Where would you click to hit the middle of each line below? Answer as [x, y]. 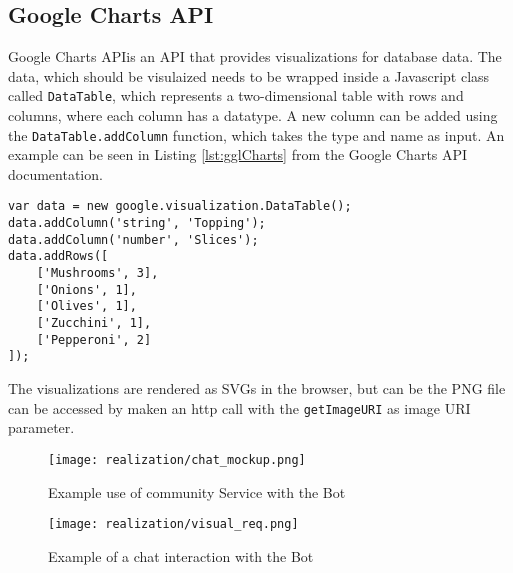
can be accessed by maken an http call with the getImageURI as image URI [239, 407]
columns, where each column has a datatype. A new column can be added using [253, 115]
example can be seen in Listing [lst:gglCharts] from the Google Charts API [238, 154]
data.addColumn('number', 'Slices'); [133, 239]
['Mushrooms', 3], [97, 273]
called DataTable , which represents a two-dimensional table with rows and [236, 95]
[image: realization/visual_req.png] [173, 524]
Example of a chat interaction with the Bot [181, 555]
